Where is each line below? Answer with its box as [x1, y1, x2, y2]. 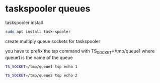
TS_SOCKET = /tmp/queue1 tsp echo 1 [5, 64, 78, 69]
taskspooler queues [5, 3, 91, 14]
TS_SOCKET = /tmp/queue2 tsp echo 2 [5, 73, 78, 78]
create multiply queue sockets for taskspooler [5, 38, 101, 44]
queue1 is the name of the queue [5, 54, 73, 60]
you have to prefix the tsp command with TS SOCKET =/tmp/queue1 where [5, 48, 155, 55]
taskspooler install [5, 19, 43, 25]
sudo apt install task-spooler [5, 29, 71, 34]
